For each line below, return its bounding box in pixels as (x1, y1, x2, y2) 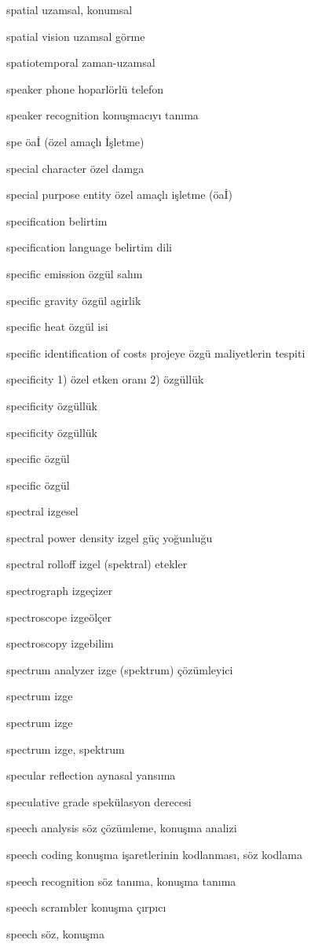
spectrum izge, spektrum (6, 740, 125, 757)
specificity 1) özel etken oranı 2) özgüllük (6, 371, 204, 387)
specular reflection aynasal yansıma (6, 767, 176, 784)
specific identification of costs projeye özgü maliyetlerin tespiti (6, 344, 306, 361)
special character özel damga (6, 160, 145, 176)
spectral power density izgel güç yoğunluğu (6, 529, 213, 545)
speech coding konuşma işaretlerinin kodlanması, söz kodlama (6, 846, 302, 862)
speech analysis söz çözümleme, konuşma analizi (6, 820, 237, 836)
